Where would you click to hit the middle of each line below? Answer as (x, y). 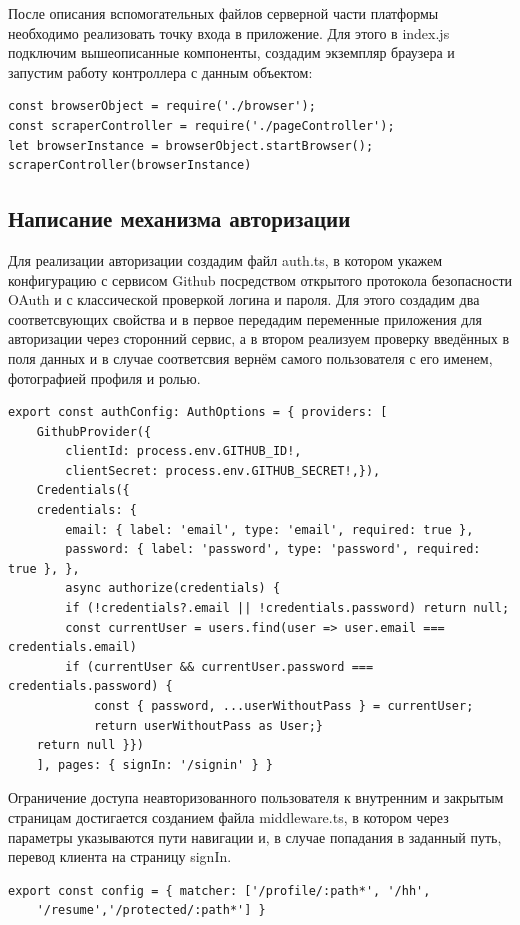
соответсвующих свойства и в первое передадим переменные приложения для (245, 318)
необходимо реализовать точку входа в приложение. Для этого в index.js (229, 32)
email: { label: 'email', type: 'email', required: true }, (269, 529)
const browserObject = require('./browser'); (162, 106)
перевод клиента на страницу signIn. (120, 856)
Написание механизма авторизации (179, 218)
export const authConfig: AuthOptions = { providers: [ (198, 412)
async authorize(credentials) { (173, 588)
